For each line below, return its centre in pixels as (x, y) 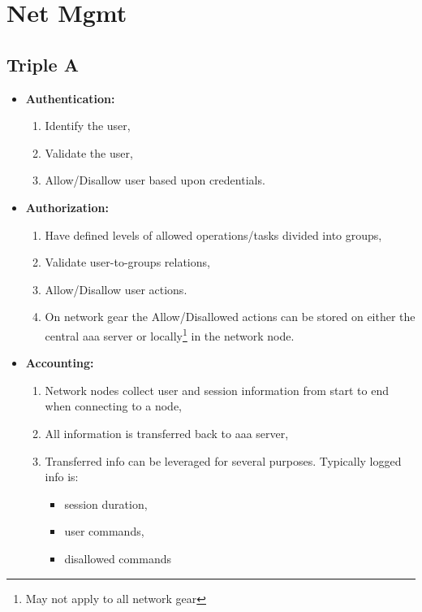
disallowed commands (118, 558)
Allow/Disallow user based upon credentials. (155, 180)
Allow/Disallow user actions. (116, 289)
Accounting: (60, 363)
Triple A (43, 64)
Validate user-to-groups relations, (127, 262)
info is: (62, 477)
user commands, (104, 531)
